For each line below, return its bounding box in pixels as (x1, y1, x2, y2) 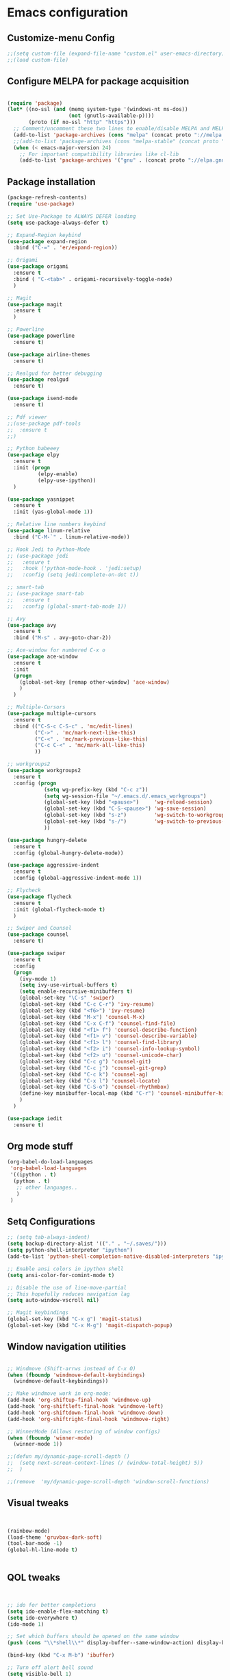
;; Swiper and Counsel (7, 925, 72, 932)
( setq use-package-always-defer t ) (7, 219, 109, 226)
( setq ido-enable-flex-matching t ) (7, 1608, 109, 1615)
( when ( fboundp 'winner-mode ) (7, 1434, 94, 1442)
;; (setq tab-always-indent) (7, 1234, 90, 1241)
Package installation (7, 176, 96, 188)
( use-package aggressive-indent (7, 862, 99, 869)
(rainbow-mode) (7, 1527, 51, 1534)
